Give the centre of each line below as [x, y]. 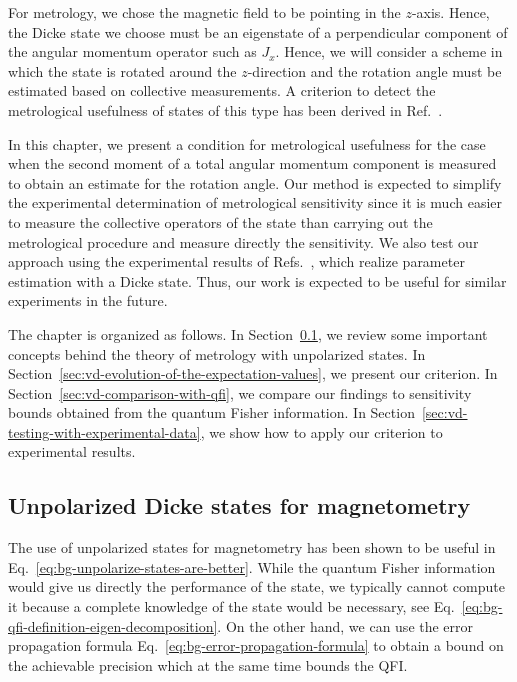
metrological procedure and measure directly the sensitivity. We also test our [243, 241]
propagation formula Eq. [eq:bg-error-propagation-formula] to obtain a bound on [256, 645]
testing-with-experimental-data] [104, 431]
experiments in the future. [88, 300]
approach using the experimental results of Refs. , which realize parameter [236, 261]
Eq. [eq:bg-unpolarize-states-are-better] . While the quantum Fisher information [252, 566]
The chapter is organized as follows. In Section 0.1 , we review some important [248, 333]
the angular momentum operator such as [132, 51]
